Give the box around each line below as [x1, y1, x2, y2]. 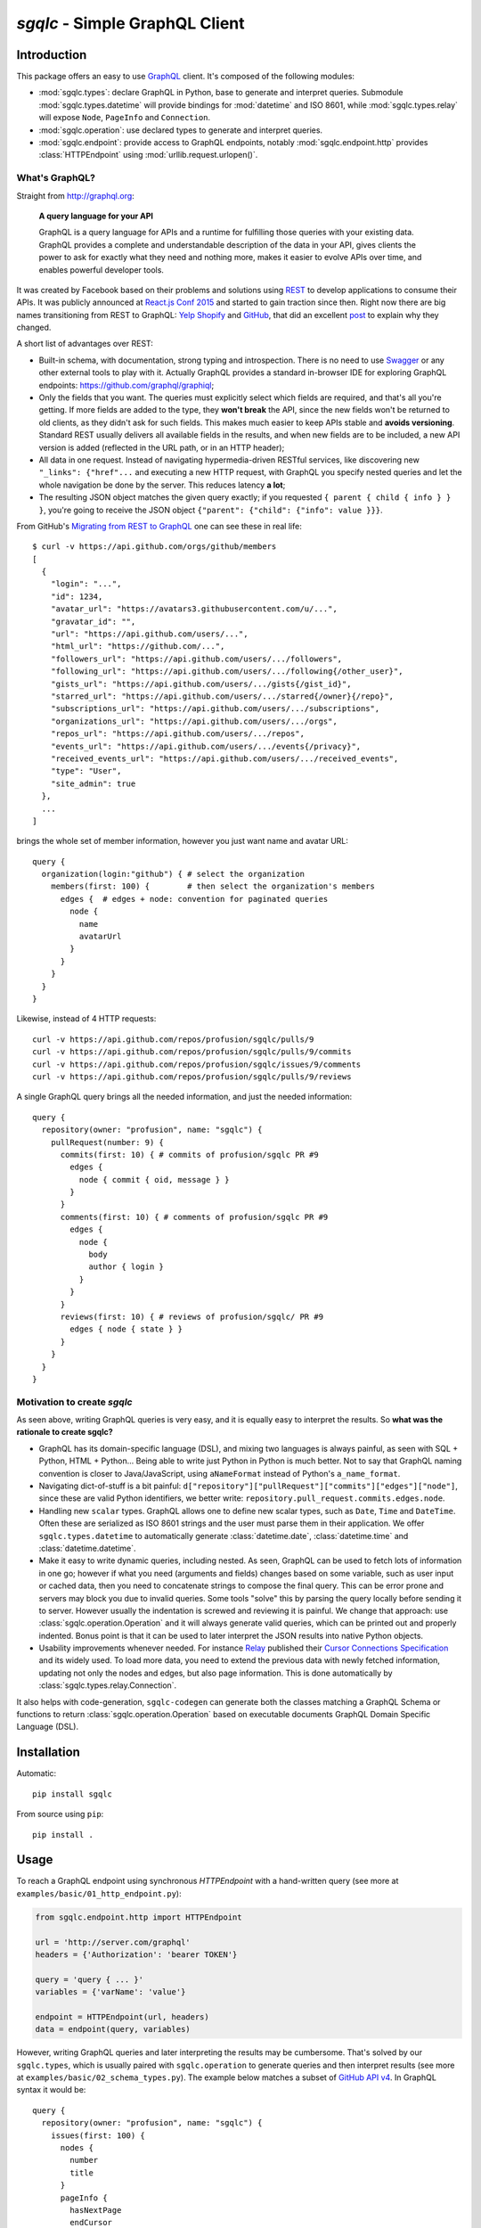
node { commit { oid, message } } [78, 1175, 231, 1184]
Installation [16, 1745, 80, 1760]
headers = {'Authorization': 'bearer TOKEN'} [35, 1949, 238, 1960]
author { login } [88, 1262, 165, 1272]
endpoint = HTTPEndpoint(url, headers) [35, 2011, 209, 2022]
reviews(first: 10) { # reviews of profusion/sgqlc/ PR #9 [60, 1311, 324, 1322]
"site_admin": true [50, 778, 136, 789]
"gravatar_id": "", [50, 616, 136, 627]
